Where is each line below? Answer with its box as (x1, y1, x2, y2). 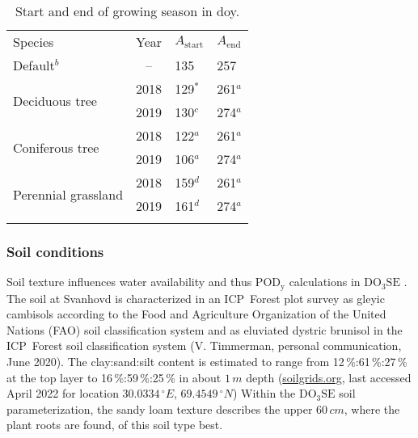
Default (13, 56, 55, 74)
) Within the (232, 385, 296, 402)
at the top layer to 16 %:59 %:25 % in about (6, 369, 222, 385)
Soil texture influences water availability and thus (6, 273, 252, 290)
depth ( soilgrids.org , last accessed (246, 369, 412, 385)
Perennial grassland (13, 184, 124, 204)
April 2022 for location (6, 385, 119, 402)
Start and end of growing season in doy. (15, 2, 240, 20)
